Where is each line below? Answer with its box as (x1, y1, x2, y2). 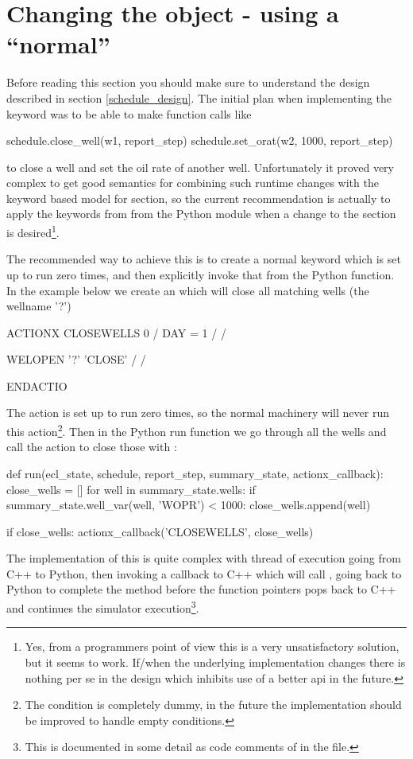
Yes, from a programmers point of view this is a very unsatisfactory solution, (25, 638, 399, 655)
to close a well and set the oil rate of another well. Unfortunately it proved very (6, 158, 394, 175)
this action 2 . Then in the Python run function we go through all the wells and (6, 421, 387, 439)
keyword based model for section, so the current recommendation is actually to (6, 189, 391, 206)
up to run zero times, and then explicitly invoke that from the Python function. (6, 266, 395, 282)
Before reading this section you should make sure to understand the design (6, 74, 370, 91)
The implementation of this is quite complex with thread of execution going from (6, 550, 401, 566)
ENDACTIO (6, 377, 68, 394)
